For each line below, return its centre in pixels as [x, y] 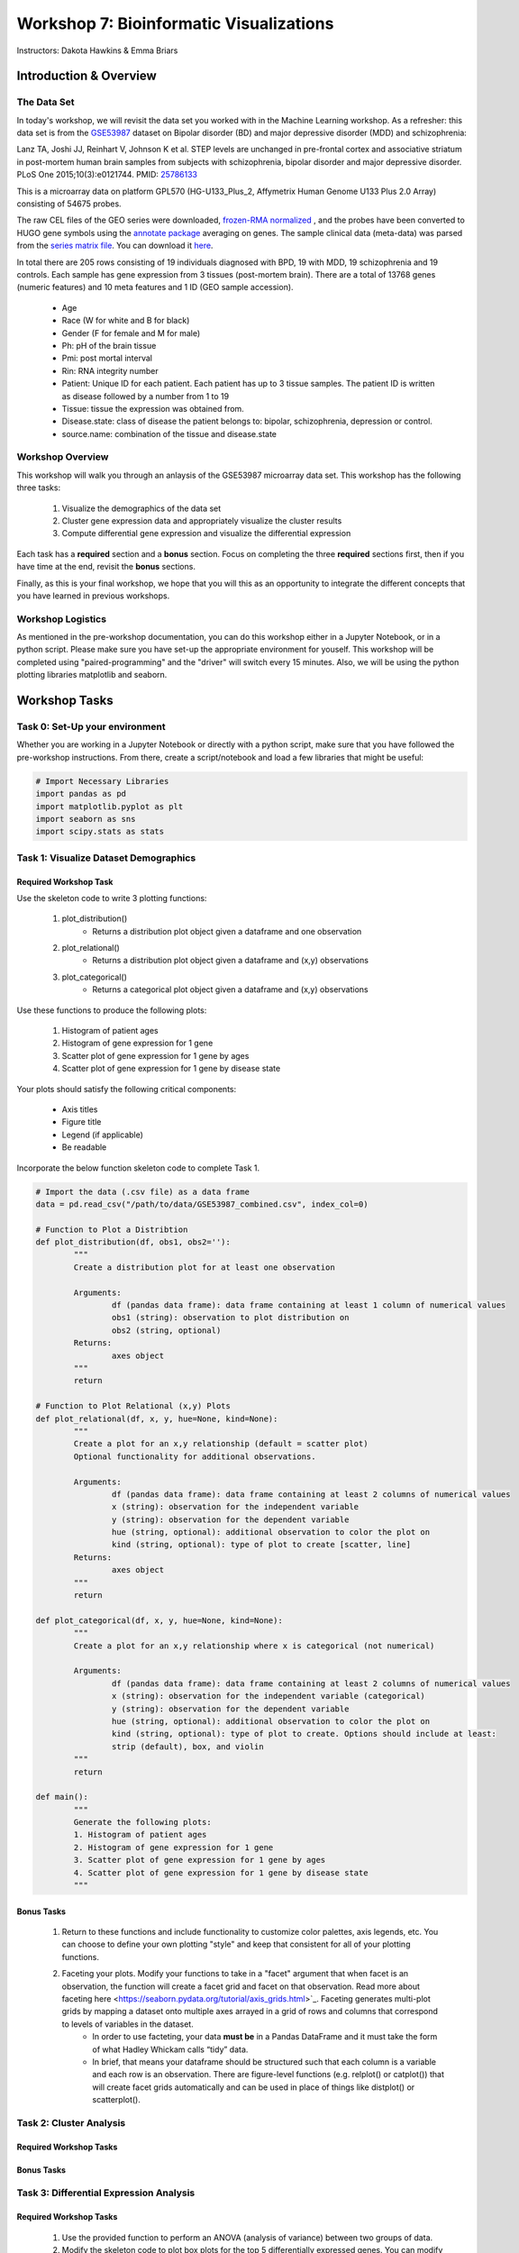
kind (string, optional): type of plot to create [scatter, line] [261, 1545]
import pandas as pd [81, 794]
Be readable [84, 1147]
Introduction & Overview [86, 76]
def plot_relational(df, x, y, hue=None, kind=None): [157, 1418]
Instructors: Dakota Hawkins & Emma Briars [97, 50]
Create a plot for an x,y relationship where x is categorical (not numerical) [254, 1646]
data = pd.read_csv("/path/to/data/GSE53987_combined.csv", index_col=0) [202, 1204]
